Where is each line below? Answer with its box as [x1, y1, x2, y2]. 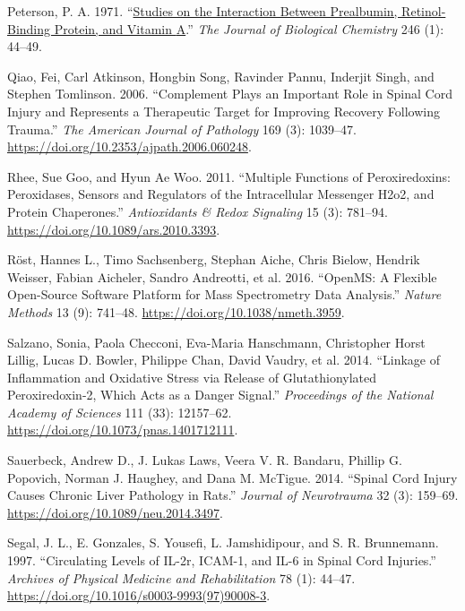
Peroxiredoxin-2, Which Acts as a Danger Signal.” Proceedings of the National [7, 385, 434, 404]
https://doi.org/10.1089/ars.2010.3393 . [7, 219, 220, 238]
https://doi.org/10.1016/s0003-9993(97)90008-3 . [7, 586, 271, 605]
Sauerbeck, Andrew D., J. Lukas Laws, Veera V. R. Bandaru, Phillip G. [7, 451, 402, 469]
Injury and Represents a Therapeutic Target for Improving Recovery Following [7, 101, 440, 120]
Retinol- [401, 2, 446, 20]
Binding [7, 19, 51, 38]
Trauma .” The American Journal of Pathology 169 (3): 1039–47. [7, 119, 357, 138]
